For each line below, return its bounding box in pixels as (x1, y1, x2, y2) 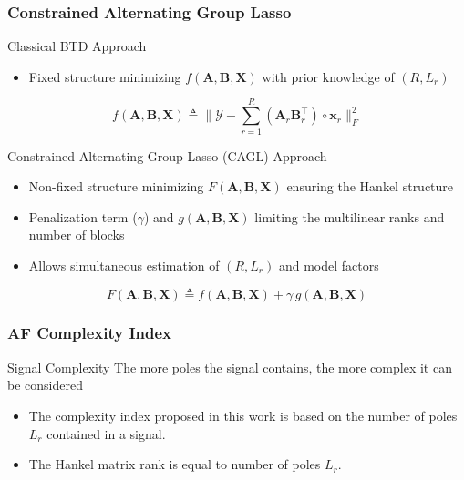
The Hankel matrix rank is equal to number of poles (28, 454, 321, 474)
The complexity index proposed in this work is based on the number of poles (28, 405, 458, 424)
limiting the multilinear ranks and (254, 207, 445, 226)
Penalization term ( (28, 207, 138, 226)
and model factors (278, 255, 379, 274)
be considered (7, 375, 83, 394)
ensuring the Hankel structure (286, 177, 454, 196)
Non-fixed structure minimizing (28, 177, 204, 196)
